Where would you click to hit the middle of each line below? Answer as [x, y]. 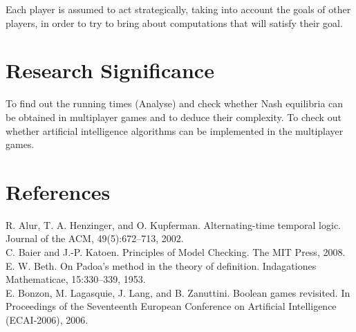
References [58, 191]
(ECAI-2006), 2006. [47, 319]
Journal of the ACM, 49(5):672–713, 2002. [95, 238]
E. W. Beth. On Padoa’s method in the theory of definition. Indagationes [161, 265]
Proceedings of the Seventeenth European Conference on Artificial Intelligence [171, 306]
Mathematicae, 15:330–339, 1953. [76, 279]
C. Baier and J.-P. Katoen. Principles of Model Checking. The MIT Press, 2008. [176, 252]
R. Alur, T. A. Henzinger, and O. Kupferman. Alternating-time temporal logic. [173, 224]
